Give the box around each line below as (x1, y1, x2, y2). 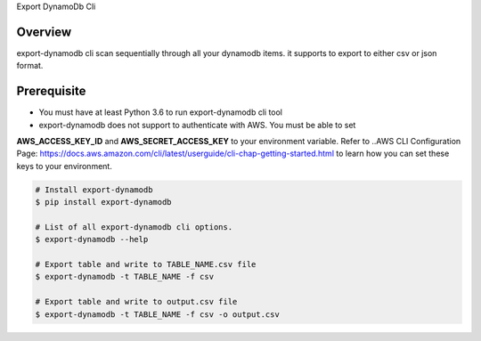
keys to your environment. (16, 160, 113, 171)
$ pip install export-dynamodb (35, 197, 173, 207)
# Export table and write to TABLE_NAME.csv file (35, 259, 257, 270)
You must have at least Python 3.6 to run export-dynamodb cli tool (38, 107, 283, 118)
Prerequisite (16, 84, 86, 99)
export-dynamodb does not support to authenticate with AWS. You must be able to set (38, 119, 356, 130)
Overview (16, 24, 72, 39)
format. (16, 61, 44, 71)
